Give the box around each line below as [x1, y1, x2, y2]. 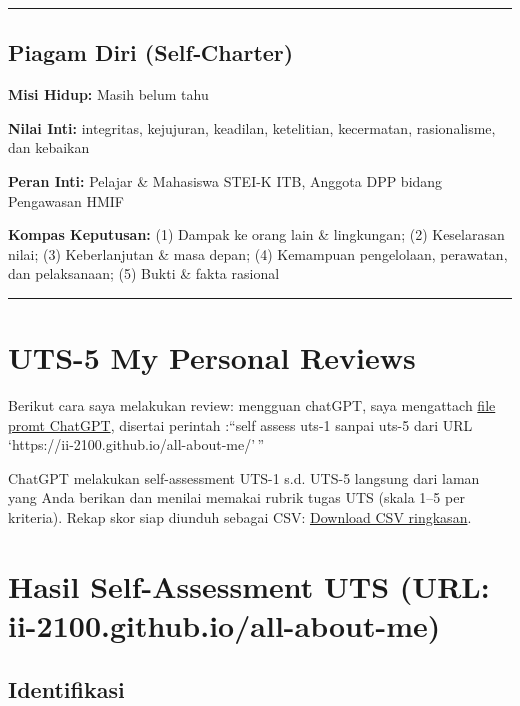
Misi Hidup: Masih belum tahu [8, 84, 209, 105]
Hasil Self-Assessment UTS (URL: [8, 565, 490, 606]
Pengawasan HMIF [8, 190, 124, 211]
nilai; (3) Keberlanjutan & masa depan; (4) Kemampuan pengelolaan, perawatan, [8, 243, 508, 264]
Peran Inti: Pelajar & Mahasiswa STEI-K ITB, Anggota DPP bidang [8, 170, 443, 191]
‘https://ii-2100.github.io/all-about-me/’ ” [8, 434, 265, 455]
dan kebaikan [8, 137, 90, 158]
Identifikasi [8, 673, 125, 704]
